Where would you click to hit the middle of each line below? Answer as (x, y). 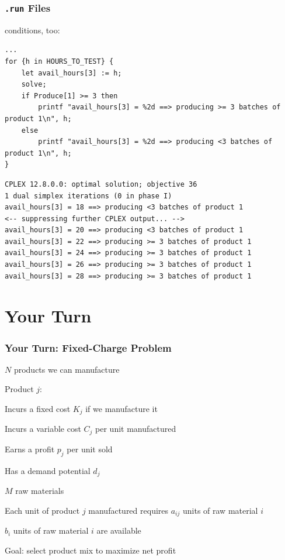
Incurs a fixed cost (38, 409)
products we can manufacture (67, 369)
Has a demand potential (48, 470)
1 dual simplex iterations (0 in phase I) (88, 196)
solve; (34, 85)
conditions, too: (32, 30)
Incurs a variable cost (43, 429)
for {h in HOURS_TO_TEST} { (59, 61)
